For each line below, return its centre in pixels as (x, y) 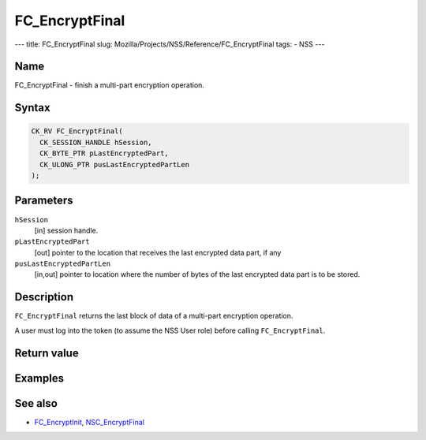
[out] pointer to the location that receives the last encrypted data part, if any (158, 252)
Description (44, 297)
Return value (47, 353)
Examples (39, 378)
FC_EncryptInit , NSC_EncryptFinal (90, 422)
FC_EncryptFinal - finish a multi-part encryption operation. (110, 85)
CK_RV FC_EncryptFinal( (77, 131)
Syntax (32, 108)
